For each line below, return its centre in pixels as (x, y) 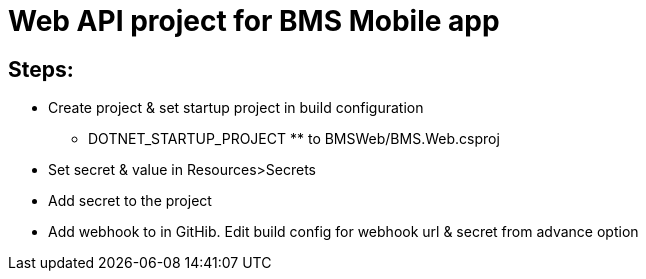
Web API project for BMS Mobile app (254, 21)
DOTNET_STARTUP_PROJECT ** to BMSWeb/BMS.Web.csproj (294, 139)
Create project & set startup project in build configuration (236, 108)
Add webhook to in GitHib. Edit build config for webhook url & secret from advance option (343, 232)
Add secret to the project (130, 201)
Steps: (41, 69)
